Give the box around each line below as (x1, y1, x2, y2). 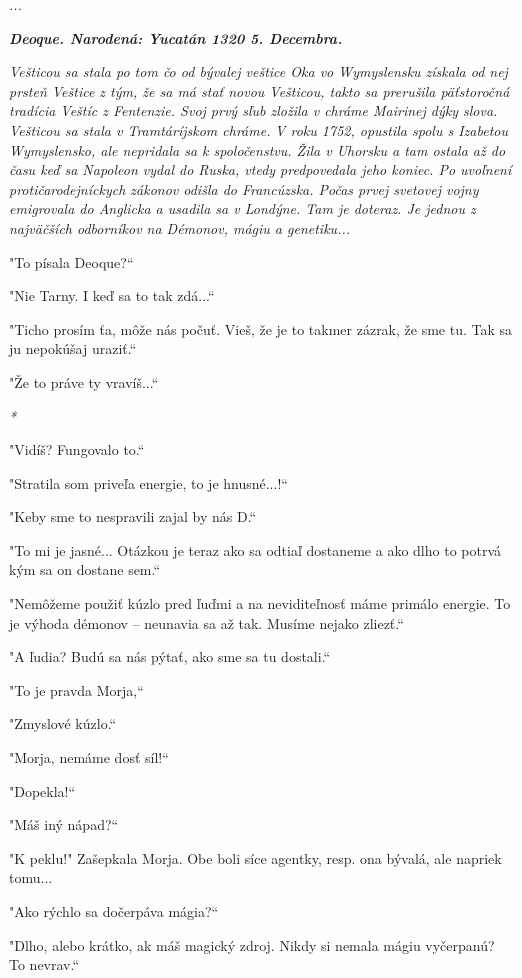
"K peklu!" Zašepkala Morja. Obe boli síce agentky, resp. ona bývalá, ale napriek (9, 847, 502, 868)
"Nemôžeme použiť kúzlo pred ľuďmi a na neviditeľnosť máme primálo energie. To (9, 593, 511, 614)
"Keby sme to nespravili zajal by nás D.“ (9, 506, 257, 527)
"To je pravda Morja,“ (9, 679, 144, 700)
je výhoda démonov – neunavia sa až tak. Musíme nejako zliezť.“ (9, 612, 404, 633)
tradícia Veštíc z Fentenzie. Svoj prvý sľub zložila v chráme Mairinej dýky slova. (9, 100, 498, 121)
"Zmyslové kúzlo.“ (9, 713, 117, 734)
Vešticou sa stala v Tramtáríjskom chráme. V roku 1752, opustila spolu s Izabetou (9, 119, 508, 140)
